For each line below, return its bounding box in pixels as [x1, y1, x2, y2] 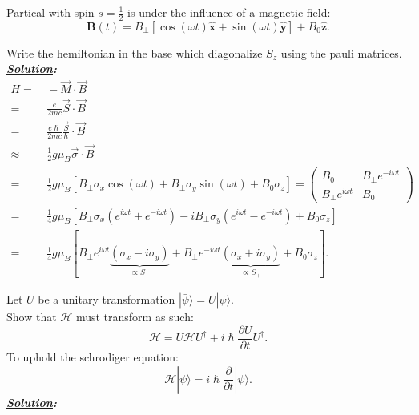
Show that [6, 308, 57, 325]
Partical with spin [6, 4, 95, 20]
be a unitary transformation [38, 291, 175, 308]
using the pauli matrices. [280, 44, 402, 61]
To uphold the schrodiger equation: [6, 348, 179, 365]
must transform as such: [75, 308, 194, 325]
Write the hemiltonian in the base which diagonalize [6, 44, 263, 61]
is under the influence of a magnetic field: [127, 4, 331, 20]
